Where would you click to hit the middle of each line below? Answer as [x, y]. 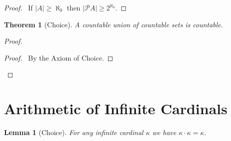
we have [164, 132]
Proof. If [18, 7]
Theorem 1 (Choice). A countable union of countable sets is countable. [114, 24]
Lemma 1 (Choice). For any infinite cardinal [74, 132]
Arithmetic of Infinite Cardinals [116, 108]
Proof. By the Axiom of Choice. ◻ [59, 57]
